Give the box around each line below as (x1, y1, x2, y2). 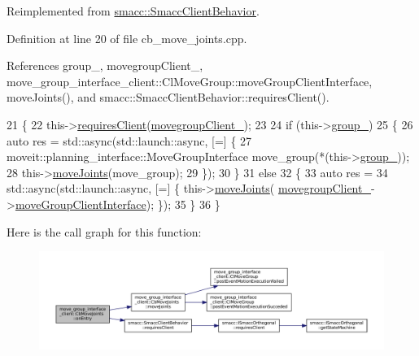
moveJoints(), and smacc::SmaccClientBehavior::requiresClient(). (7, 89, 330, 106)
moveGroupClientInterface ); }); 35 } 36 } (15, 195, 220, 212)
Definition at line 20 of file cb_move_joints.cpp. (7, 29, 247, 46)
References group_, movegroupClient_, (7, 57, 203, 74)
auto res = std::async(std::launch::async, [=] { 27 (7, 132, 252, 149)
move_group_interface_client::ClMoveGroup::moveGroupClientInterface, (7, 72, 373, 89)
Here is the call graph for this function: (7, 223, 202, 240)
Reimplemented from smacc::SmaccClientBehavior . (7, 2, 260, 19)
